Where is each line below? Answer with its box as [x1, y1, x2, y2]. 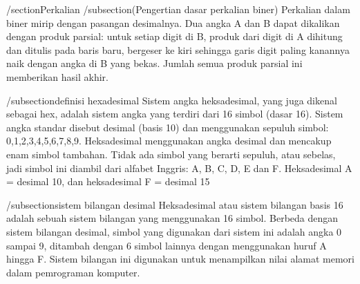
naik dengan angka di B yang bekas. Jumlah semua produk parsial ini [6, 56, 303, 70]
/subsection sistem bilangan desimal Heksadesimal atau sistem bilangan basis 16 [6, 197, 343, 211]
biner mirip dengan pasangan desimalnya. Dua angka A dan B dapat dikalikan [6, 15, 340, 30]
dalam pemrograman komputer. [6, 265, 140, 279]
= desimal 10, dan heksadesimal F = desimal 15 [6, 174, 210, 189]
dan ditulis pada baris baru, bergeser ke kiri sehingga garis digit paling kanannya [6, 42, 350, 57]
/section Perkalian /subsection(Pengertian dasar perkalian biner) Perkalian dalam [6, 2, 350, 16]
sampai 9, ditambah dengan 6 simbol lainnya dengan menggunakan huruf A [6, 238, 327, 252]
